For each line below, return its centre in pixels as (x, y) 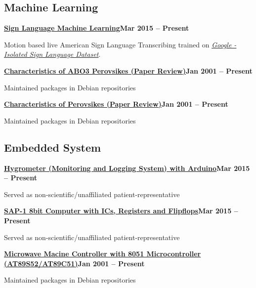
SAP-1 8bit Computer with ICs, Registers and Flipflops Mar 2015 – (121, 211)
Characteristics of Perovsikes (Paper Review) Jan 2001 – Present (116, 104)
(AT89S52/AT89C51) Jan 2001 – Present (74, 263)
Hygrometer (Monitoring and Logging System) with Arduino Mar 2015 (127, 168)
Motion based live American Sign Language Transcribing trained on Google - (120, 44)
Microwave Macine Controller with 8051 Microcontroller (103, 254)
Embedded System (53, 147)
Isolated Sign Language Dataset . (52, 54)
